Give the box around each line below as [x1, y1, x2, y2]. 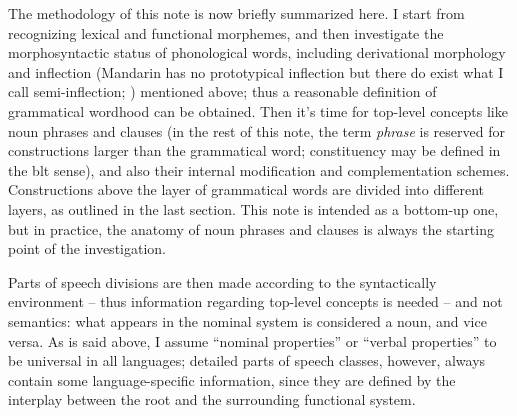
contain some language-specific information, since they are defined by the [8, 369, 456, 390]
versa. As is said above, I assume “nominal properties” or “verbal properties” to [8, 330, 497, 351]
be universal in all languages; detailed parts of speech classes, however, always [8, 350, 486, 371]
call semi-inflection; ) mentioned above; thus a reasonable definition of [8, 81, 437, 102]
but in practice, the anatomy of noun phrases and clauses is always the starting [8, 218, 494, 239]
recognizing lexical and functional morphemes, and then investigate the [8, 22, 444, 43]
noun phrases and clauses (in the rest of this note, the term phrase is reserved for [8, 120, 505, 141]
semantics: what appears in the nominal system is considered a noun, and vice [8, 310, 487, 331]
